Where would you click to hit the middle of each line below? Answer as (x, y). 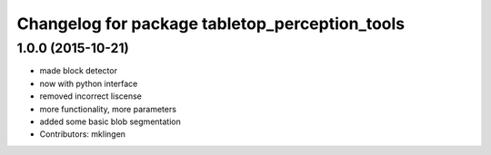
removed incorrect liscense (91, 96)
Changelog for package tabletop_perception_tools (211, 24)
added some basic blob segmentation (110, 121)
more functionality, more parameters (108, 109)
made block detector (79, 71)
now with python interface (89, 83)
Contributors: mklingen (83, 134)
